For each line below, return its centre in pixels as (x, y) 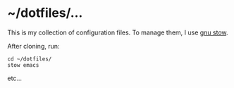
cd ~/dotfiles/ (30, 59)
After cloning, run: (33, 46)
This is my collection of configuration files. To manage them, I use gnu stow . (118, 32)
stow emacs (23, 65)
